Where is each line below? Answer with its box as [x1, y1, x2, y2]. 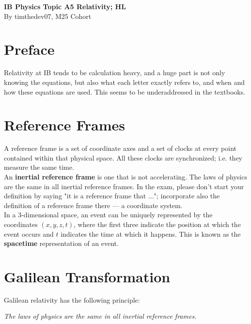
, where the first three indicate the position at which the [74, 219, 241, 229]
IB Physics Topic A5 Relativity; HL [4, 1, 126, 11]
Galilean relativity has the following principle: [4, 294, 140, 305]
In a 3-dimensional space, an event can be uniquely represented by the [4, 210, 213, 220]
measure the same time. [4, 162, 74, 172]
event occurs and [4, 228, 54, 239]
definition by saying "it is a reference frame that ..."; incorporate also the [4, 191, 220, 201]
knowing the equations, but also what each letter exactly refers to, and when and [4, 77, 245, 87]
